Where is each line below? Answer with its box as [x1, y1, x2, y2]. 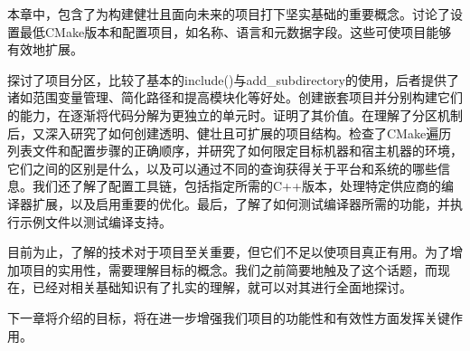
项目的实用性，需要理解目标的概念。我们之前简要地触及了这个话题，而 [19, 260, 437, 279]
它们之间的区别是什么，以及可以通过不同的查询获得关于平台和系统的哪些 [7, 158, 437, 177]
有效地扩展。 [7, 40, 83, 59]
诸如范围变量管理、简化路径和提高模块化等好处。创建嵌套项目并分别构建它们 [7, 88, 463, 107]
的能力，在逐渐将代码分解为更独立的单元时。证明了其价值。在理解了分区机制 [7, 105, 463, 124]
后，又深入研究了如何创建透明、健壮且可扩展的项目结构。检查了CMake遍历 [7, 123, 452, 142]
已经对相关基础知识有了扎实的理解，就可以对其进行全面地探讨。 [32, 278, 412, 297]
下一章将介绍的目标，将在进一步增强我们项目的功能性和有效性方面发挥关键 [7, 308, 450, 327]
